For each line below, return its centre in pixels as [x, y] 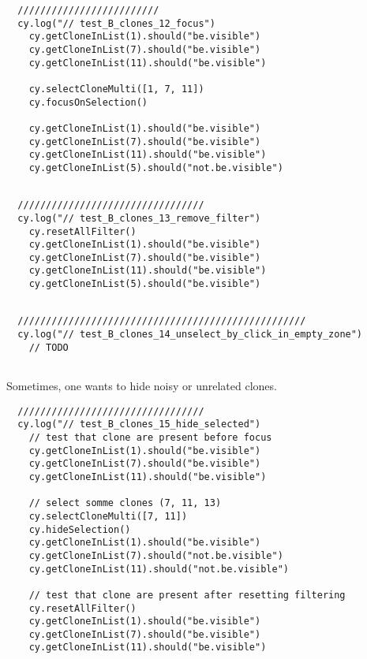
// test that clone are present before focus [150, 437]
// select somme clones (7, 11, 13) [125, 503]
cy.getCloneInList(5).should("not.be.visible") [156, 168]
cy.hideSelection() [80, 529]
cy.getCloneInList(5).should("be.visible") [145, 284]
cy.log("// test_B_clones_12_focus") [116, 23]
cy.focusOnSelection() [88, 102]
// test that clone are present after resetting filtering [187, 595]
